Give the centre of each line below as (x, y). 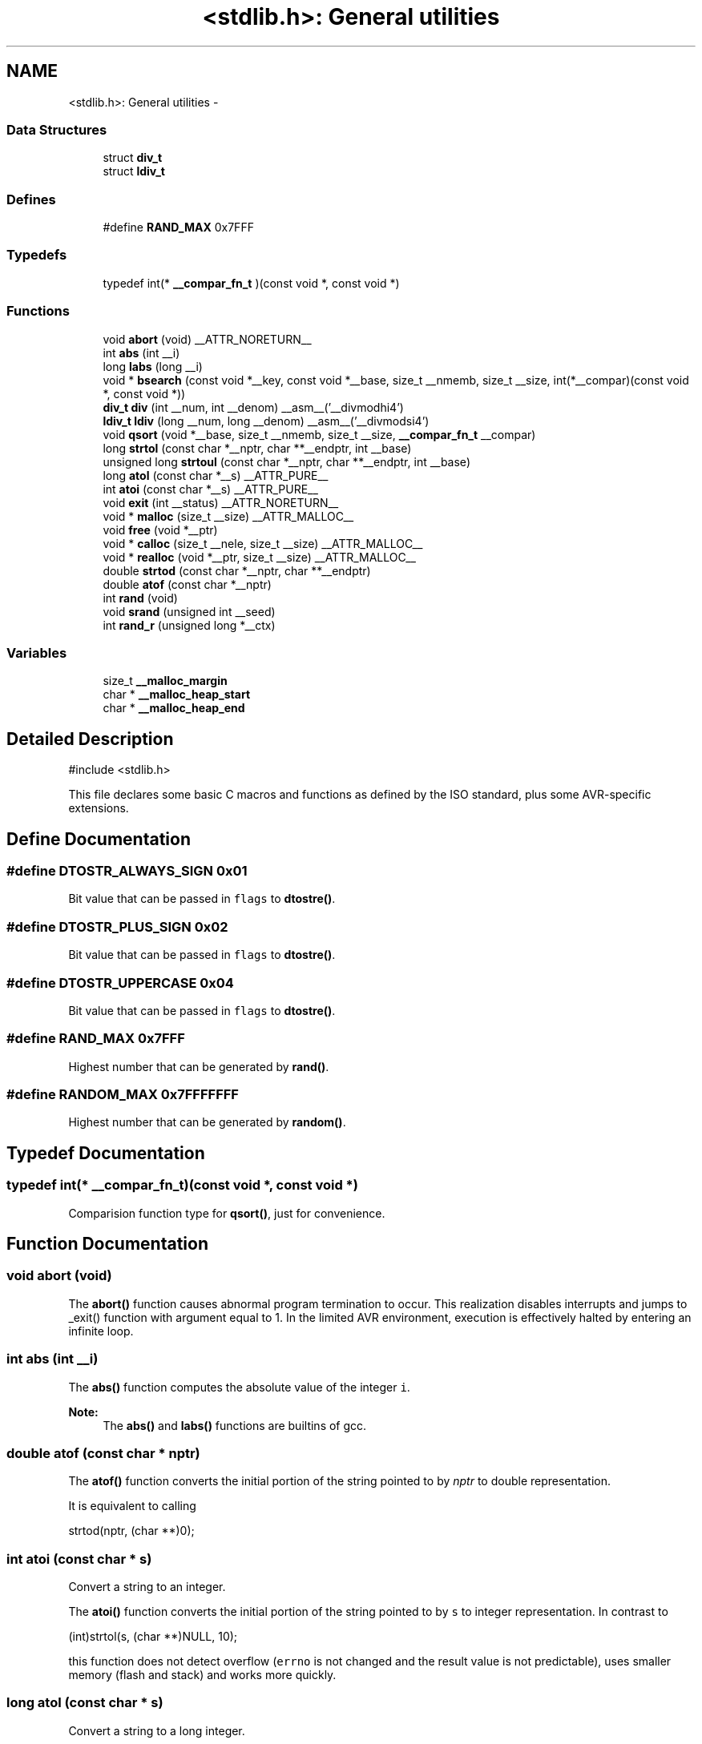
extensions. (99, 808)
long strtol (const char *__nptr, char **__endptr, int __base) (257, 448)
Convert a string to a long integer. (157, 1730)
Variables (37, 652)
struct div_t (133, 158)
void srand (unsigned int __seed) (189, 611)
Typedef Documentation (106, 1153)
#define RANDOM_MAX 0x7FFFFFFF (123, 1095)
